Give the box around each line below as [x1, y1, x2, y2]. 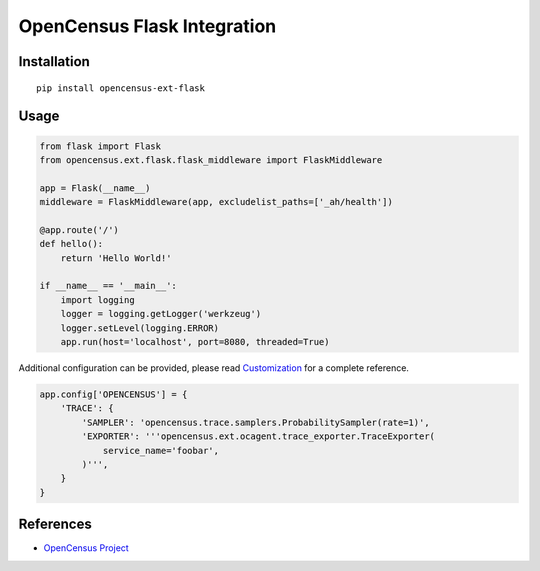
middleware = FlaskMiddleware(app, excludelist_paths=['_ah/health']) [39, 196, 394, 208]
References [18, 516, 92, 533]
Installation [18, 53, 90, 70]
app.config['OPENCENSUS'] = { [39, 389, 188, 400]
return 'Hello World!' [60, 252, 172, 264]
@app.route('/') [39, 224, 120, 235]
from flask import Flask [39, 140, 162, 152]
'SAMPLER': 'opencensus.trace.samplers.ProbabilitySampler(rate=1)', [81, 416, 430, 428]
